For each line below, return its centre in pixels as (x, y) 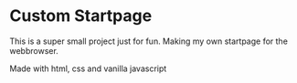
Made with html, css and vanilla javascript (88, 68)
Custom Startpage (81, 16)
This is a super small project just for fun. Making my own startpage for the (148, 41)
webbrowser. (34, 50)
